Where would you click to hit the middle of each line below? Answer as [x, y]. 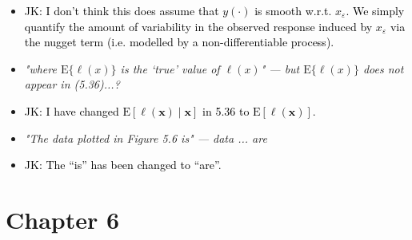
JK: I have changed [72, 110]
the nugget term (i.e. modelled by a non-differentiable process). [179, 42]
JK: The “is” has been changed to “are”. [123, 165]
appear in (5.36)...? [72, 84]
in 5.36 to [226, 110]
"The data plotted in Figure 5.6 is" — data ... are [146, 138]
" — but [280, 68]
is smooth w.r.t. [293, 10]
